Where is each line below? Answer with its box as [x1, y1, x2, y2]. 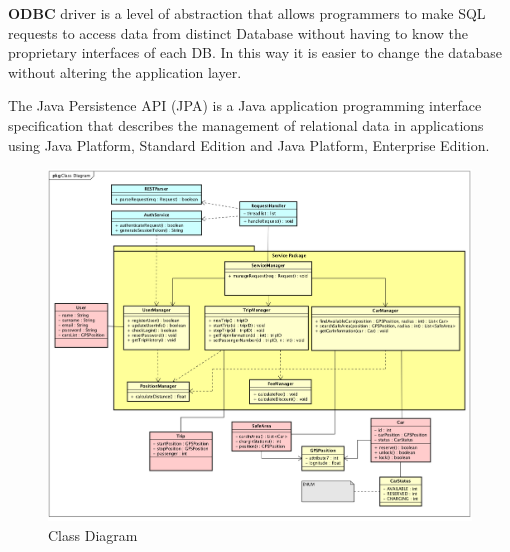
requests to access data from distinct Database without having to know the [8, 22, 468, 43]
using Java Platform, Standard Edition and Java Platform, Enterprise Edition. [8, 134, 490, 155]
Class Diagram [48, 525, 138, 546]
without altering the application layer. [8, 61, 242, 82]
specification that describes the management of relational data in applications [8, 114, 484, 135]
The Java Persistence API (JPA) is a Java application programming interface [8, 95, 482, 116]
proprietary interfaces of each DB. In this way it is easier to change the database [8, 42, 503, 63]
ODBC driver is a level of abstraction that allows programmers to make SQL [8, 3, 486, 23]
